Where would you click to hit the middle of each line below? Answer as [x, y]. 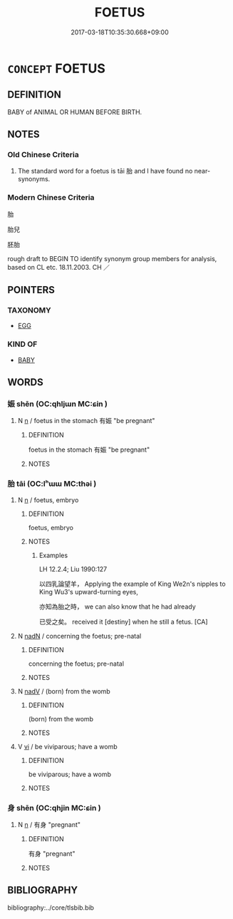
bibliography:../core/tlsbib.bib [51, 908]
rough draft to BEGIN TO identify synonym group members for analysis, [112, 258]
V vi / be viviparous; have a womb [67, 746]
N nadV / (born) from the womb [64, 691]
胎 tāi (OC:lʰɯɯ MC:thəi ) [52, 484]
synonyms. [34, 179]
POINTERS [31, 290]
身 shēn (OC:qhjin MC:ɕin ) [54, 808]
